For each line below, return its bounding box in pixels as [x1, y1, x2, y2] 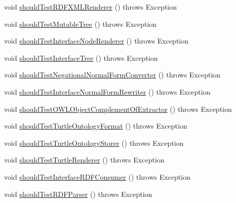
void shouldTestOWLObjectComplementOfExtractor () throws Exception [4, 103, 232, 114]
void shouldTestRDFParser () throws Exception [4, 188, 152, 199]
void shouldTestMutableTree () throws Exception [4, 18, 157, 29]
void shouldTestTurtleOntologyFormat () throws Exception [4, 120, 187, 131]
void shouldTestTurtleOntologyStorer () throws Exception [4, 137, 184, 148]
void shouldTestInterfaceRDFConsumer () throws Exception [4, 171, 190, 182]
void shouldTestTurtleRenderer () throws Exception [4, 154, 165, 165]
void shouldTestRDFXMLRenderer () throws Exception [4, 2, 177, 12]
